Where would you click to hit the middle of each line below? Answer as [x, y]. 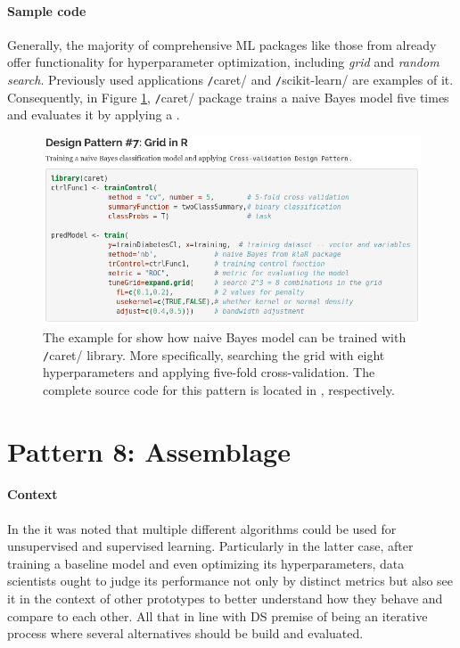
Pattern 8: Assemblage [149, 451]
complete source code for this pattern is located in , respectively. [219, 389]
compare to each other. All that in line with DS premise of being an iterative [218, 615]
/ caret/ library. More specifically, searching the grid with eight [214, 354]
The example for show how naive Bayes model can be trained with [225, 336]
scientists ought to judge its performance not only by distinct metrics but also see [230, 581]
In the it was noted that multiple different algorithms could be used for [202, 528]
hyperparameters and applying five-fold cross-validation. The [209, 372]
